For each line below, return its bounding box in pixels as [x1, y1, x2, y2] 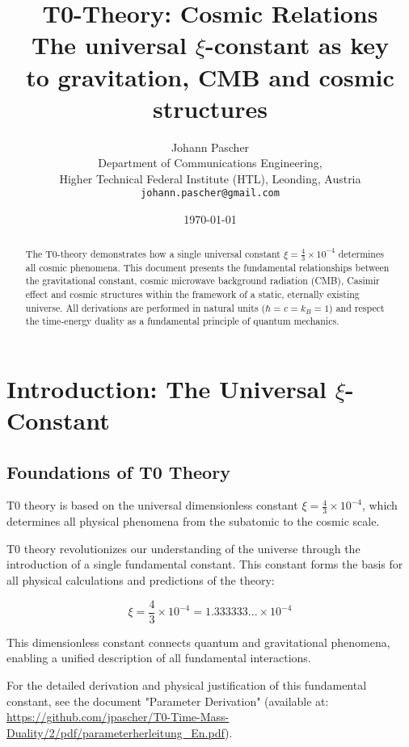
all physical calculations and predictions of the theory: [6, 572, 275, 589]
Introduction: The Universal [6, 371, 327, 405]
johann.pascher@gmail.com [141, 187, 280, 199]
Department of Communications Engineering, [98, 154, 323, 171]
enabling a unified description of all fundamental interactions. [6, 649, 311, 666]
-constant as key [204, 28, 389, 61]
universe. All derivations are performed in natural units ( [25, 300, 266, 314]
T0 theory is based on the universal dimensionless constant [6, 497, 298, 514]
